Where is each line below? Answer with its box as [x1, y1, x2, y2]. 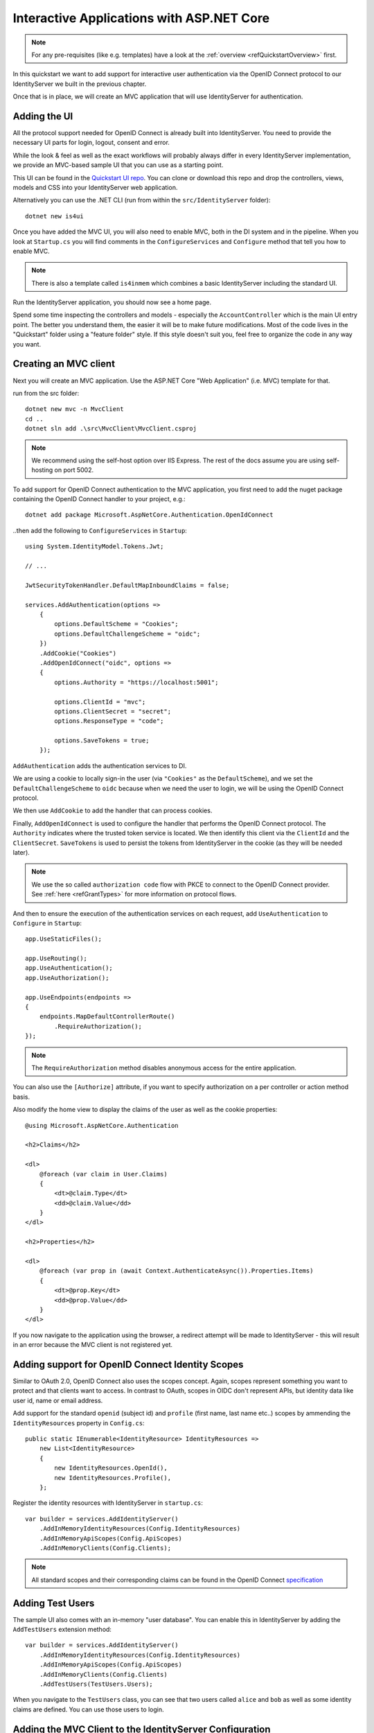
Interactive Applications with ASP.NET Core [12, 10, 270, 26]
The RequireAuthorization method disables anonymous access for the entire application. [31, 1064, 297, 1072]
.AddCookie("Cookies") [39, 649, 117, 657]
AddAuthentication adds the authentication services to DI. [12, 761, 187, 769]
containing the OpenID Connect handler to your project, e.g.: [12, 495, 186, 503]
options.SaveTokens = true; [54, 737, 150, 744]
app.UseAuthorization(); [25, 974, 109, 982]
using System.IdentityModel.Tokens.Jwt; [25, 543, 164, 550]
